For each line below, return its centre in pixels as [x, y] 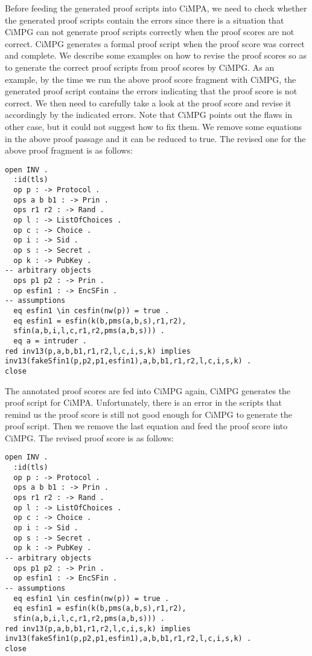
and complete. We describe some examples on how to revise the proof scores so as [156, 55]
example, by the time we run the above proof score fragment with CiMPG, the [151, 79]
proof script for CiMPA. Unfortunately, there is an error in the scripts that [144, 402]
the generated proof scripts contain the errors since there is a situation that [145, 20]
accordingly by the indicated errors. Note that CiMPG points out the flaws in [148, 115]
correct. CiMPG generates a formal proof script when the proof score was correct [155, 43]
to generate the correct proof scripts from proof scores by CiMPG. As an [140, 67]
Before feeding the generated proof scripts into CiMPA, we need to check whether [156, 8]
